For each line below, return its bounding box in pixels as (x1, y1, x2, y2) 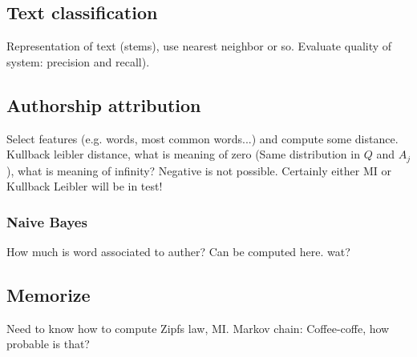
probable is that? (6, 335, 90, 352)
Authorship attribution (6, 92, 201, 117)
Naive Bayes (6, 211, 87, 231)
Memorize (6, 283, 91, 307)
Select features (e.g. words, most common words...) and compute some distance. (6, 130, 399, 146)
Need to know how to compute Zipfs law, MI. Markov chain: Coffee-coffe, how (6, 319, 390, 336)
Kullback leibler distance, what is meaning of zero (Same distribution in (6, 146, 360, 162)
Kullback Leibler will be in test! (6, 178, 163, 195)
